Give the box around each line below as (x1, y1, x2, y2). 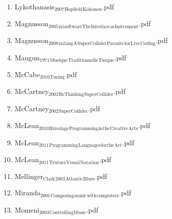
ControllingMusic (49, 210, 86, 216)
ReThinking (58, 91, 84, 97)
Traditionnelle (68, 57, 98, 63)
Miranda (14, 187, 41, 198)
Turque (98, 57, 114, 63)
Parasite (107, 41, 124, 46)
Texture (49, 160, 66, 165)
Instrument (115, 24, 139, 29)
